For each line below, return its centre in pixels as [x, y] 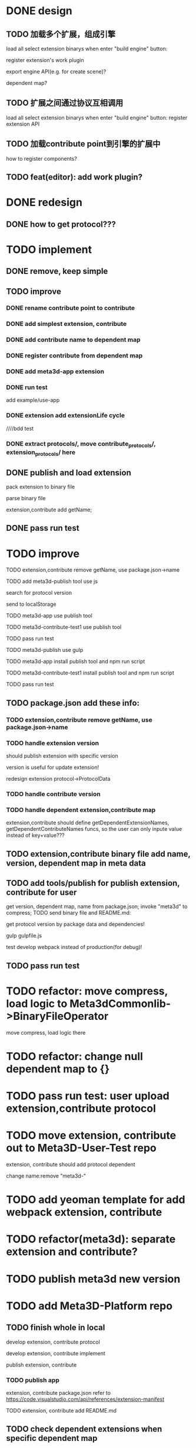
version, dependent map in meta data [76, 863]
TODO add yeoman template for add [96, 1200]
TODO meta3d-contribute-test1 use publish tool [64, 627]
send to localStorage [31, 604]
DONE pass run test [43, 528]
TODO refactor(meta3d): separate [91, 1239]
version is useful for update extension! [53, 767]
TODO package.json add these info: [73, 703]
